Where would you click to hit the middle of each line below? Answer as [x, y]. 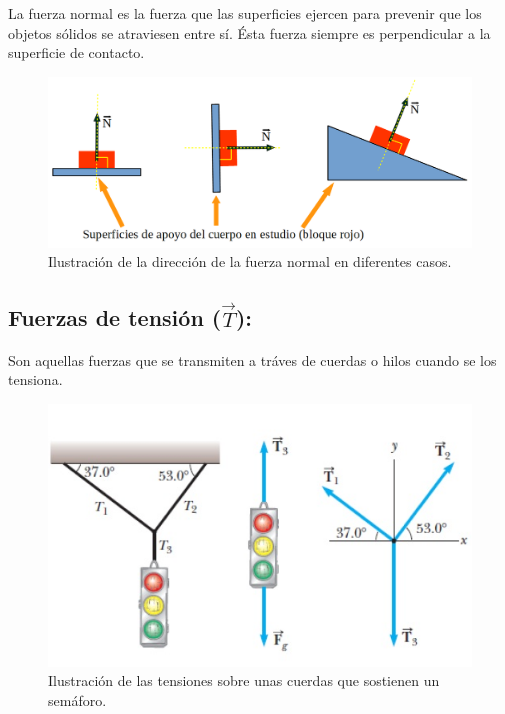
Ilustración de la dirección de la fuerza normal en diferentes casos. [250, 261]
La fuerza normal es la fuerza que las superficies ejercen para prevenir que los [245, 13]
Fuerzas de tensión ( [115, 317]
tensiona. [35, 379]
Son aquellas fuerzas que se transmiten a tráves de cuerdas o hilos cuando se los [252, 359]
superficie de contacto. [76, 52]
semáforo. [77, 699]
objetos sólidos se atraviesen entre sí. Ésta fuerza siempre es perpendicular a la [249, 32]
